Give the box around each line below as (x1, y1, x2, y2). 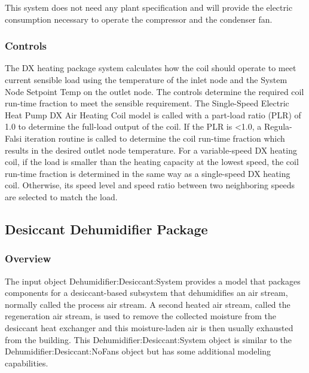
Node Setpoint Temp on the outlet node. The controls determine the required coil (5, 85, 304, 97)
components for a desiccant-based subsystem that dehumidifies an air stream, (5, 286, 288, 299)
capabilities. (5, 356, 48, 369)
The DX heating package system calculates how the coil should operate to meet (5, 62, 296, 74)
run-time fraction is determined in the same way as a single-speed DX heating (5, 167, 290, 179)
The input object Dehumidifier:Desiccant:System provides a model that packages (5, 274, 301, 287)
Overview (5, 251, 51, 266)
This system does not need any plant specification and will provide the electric (5, 1, 293, 13)
